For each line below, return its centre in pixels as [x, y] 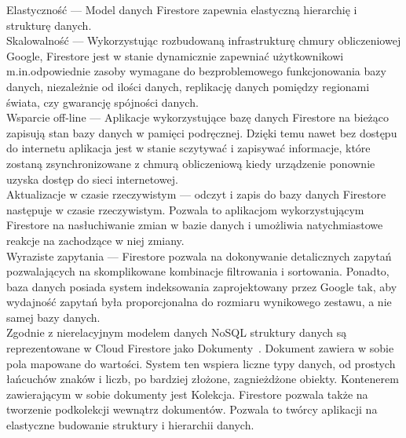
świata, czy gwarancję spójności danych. [102, 102]
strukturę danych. [49, 25]
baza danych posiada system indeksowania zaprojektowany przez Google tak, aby [202, 286]
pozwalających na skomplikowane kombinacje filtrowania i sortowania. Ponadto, [198, 271]
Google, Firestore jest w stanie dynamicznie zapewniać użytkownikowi [175, 55]
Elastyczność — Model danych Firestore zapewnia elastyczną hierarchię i [182, 9]
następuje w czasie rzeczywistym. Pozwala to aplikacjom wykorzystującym [185, 209]
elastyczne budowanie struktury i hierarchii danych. [130, 425]
